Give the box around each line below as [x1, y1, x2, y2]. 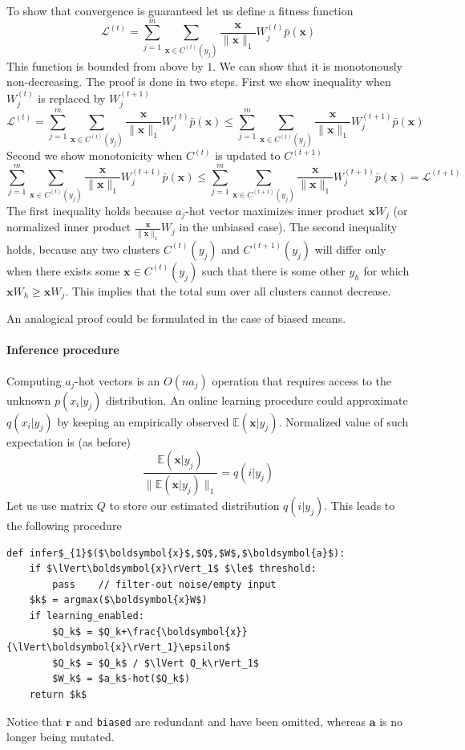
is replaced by [38, 89, 106, 106]
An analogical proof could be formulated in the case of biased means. [6, 310, 346, 327]
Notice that [6, 712, 63, 729]
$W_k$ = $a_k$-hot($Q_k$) [52, 673, 191, 685]
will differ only [314, 240, 386, 257]
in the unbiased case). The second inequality [179, 218, 398, 235]
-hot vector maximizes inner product [185, 202, 365, 218]
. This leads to [324, 497, 395, 514]
